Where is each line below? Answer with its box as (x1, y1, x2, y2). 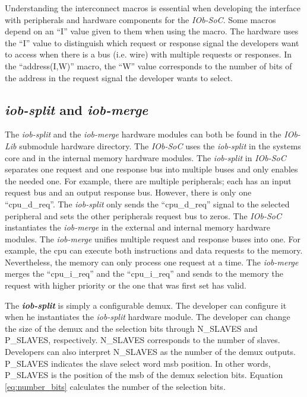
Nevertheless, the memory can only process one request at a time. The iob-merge (5, 255, 299, 268)
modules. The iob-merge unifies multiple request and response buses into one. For (5, 232, 301, 245)
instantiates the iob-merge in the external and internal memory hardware (5, 221, 270, 233)
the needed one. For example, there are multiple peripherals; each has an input (5, 174, 292, 187)
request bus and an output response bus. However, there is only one (5, 186, 252, 198)
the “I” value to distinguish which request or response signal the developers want (5, 36, 299, 49)
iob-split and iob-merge (5, 100, 148, 119)
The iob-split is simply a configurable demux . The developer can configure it (5, 299, 287, 311)
